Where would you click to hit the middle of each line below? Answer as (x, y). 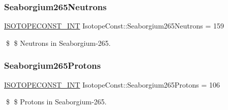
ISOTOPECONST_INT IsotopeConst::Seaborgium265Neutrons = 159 (114, 26)
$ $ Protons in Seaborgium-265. (56, 102)
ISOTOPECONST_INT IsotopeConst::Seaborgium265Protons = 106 (112, 84)
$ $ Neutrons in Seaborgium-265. (58, 43)
